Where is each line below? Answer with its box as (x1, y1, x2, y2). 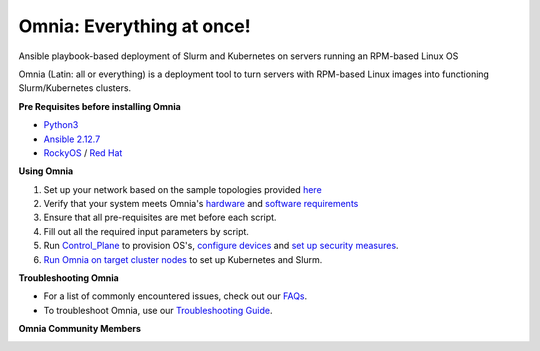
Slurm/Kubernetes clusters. (18, 82, 132, 94)
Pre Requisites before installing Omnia (18, 100, 182, 112)
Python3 (43, 119, 79, 131)
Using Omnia (18, 165, 74, 177)
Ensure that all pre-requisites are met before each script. (43, 211, 277, 224)
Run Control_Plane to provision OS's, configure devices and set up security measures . (43, 240, 399, 252)
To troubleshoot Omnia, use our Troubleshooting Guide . (43, 304, 273, 316)
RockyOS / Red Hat (43, 146, 123, 159)
